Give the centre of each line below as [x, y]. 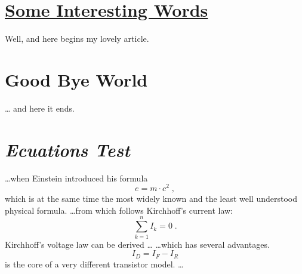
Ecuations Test [67, 149]
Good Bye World [76, 79]
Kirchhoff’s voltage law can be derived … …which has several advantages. [137, 244]
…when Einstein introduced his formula [76, 178]
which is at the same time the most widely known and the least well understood [151, 198]
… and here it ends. [40, 108]
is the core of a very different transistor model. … [94, 264]
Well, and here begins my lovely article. [77, 39]
